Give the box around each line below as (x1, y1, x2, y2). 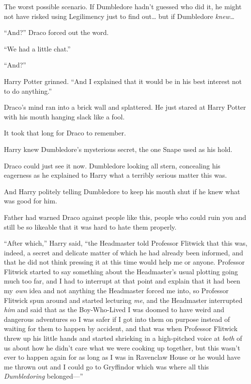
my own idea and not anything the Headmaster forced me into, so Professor (4, 285, 229, 296)
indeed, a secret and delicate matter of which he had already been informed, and (4, 247, 243, 257)
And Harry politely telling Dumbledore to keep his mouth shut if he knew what (4, 186, 240, 196)
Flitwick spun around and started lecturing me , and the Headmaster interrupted (4, 295, 243, 305)
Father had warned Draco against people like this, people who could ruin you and (4, 212, 247, 222)
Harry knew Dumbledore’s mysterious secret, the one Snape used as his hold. (4, 144, 233, 154)
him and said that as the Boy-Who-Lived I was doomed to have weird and (4, 304, 224, 315)
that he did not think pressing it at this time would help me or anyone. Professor (4, 257, 245, 267)
